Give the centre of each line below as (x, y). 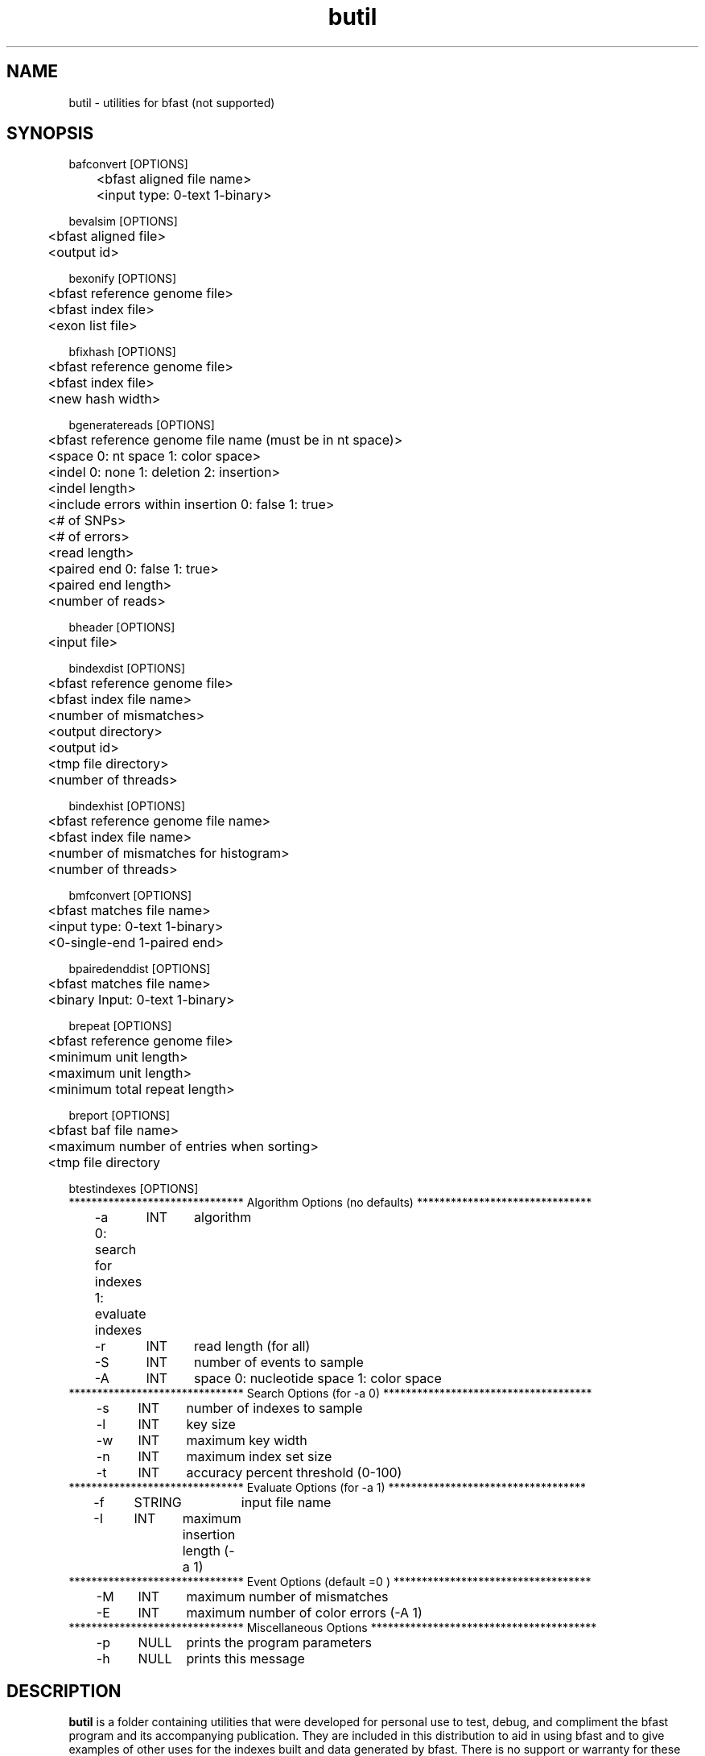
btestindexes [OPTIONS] (134, 1189)
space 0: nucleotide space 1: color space (318, 1379)
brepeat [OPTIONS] (120, 1026)
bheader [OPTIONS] (122, 627)
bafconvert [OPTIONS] (128, 164)
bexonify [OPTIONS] (123, 279)
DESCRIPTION (64, 1691)
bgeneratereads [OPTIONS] (142, 425)
